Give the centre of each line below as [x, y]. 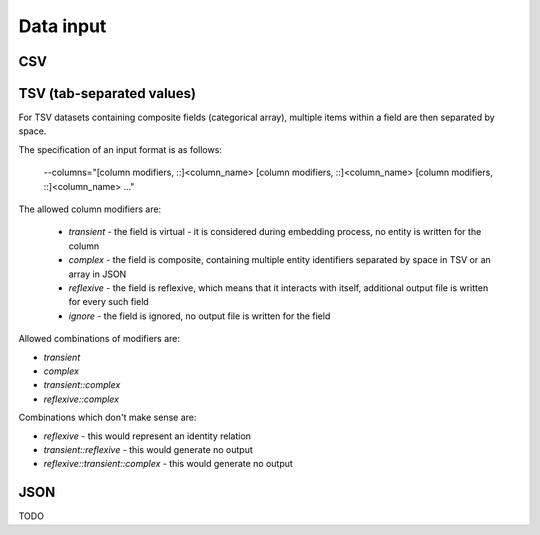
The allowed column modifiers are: [90, 209]
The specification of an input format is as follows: [120, 149]
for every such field [108, 302]
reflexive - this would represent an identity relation [147, 436]
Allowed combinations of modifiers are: [99, 339]
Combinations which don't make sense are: [107, 417]
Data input [62, 26]
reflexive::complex [81, 399]
